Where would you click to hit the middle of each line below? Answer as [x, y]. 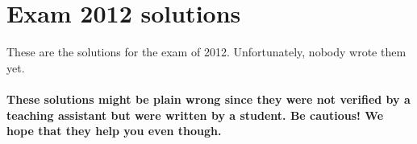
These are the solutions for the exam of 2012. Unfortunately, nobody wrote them [206, 52]
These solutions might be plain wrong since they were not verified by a [208, 99]
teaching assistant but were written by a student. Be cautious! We [195, 115]
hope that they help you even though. [114, 131]
